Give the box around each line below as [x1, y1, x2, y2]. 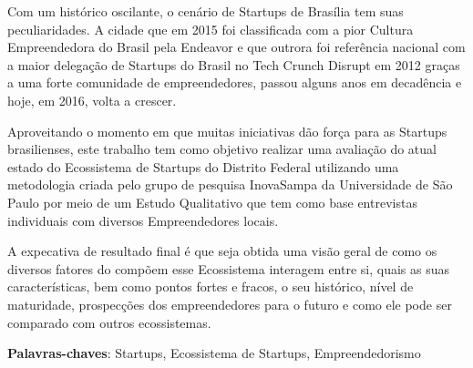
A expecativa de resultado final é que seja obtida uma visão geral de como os [7, 241, 437, 261]
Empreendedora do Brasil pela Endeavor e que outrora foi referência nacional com [7, 37, 466, 56]
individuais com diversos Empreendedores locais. [7, 210, 279, 230]
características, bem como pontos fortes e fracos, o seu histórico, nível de [7, 277, 414, 296]
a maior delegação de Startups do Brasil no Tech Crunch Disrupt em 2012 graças [7, 55, 460, 74]
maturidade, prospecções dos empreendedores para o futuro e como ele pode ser [7, 294, 452, 313]
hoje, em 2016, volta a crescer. [7, 90, 177, 109]
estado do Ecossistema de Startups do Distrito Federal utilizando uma [7, 157, 399, 176]
